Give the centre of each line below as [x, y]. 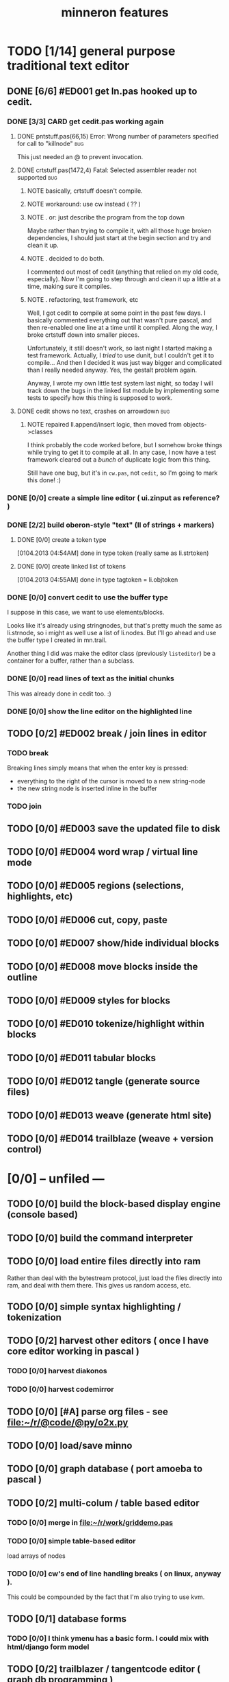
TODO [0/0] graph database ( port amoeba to [105, 1469]
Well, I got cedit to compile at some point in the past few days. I [117, 313]
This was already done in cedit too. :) [59, 694]
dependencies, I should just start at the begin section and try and [119, 237]
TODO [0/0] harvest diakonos [57, 1371]
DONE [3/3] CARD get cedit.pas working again [85, 121]
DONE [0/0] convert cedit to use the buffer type [88, 597]
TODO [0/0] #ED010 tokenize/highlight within [106, 1024]
